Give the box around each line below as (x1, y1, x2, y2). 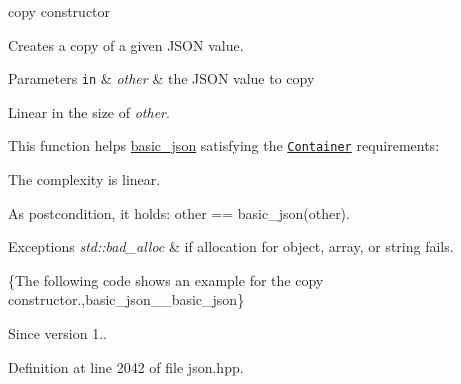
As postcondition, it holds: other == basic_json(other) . (8, 202, 350, 223)
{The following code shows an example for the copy (8, 269, 324, 290)
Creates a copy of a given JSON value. (8, 34, 244, 55)
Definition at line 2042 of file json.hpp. (8, 356, 244, 377)
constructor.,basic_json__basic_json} (8, 289, 245, 310)
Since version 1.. (8, 323, 107, 344)
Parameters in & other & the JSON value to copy (8, 68, 315, 89)
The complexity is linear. (8, 169, 161, 190)
